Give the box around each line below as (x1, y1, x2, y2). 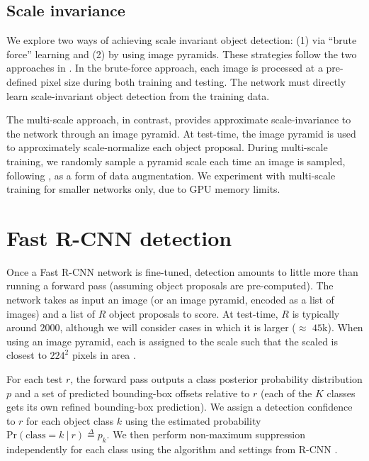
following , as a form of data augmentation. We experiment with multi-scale (6, 167, 336, 182)
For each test (6, 372, 63, 387)
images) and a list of (6, 306, 95, 321)
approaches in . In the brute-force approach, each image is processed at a (6, 60, 323, 75)
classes (327, 385, 356, 400)
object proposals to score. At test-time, (108, 306, 278, 321)
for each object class (26, 413, 114, 428)
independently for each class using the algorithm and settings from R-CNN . (6, 442, 338, 457)
